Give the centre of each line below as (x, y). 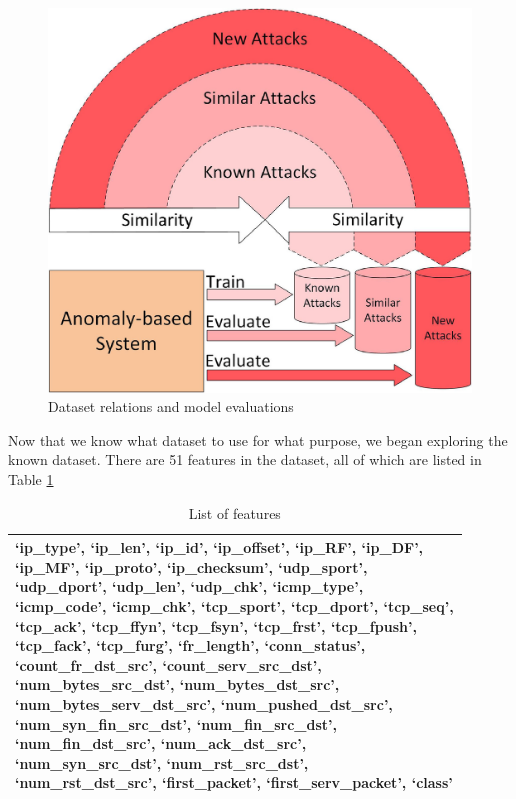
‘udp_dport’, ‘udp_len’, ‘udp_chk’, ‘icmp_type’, (189, 586)
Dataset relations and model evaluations (171, 406)
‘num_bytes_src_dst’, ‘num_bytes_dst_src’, (177, 684)
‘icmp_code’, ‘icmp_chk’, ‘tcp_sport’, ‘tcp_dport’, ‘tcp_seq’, (234, 606)
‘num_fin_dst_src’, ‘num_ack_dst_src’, (161, 743)
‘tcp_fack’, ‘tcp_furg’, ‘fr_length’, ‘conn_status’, (190, 645)
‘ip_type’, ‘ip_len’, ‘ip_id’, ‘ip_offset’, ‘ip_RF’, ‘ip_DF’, (219, 547)
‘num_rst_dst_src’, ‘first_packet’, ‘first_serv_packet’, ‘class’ (234, 782)
